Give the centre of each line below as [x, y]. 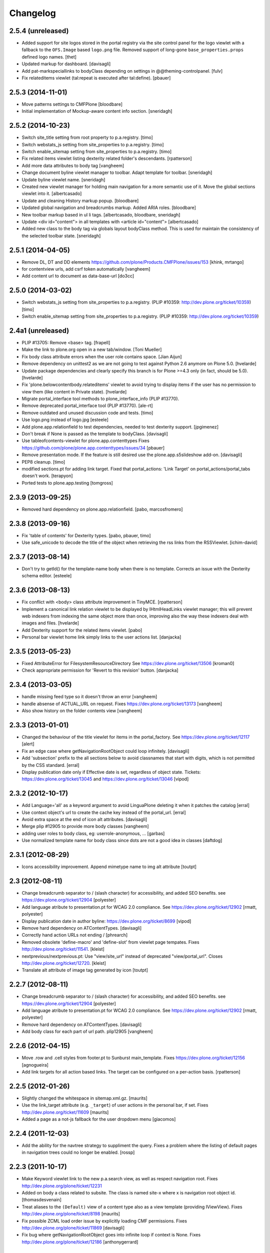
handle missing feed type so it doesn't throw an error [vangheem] [89, 697]
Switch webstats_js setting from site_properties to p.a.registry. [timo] [93, 144]
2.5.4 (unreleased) [39, 31]
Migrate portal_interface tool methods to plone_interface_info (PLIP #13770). [100, 399]
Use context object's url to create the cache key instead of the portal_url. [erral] [104, 812]
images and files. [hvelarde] [50, 623]
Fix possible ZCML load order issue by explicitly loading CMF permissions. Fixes [104, 1221]
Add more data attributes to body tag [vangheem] [73, 165]
